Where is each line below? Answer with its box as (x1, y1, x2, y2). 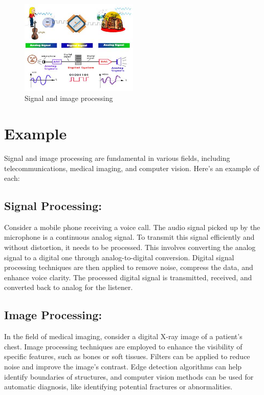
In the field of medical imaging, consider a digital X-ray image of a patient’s (4, 331, 243, 342)
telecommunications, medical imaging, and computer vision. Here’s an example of (4, 162, 259, 173)
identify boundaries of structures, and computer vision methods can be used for (4, 371, 254, 382)
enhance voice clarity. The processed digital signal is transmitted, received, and (4, 272, 252, 282)
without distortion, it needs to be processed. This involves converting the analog (4, 242, 256, 253)
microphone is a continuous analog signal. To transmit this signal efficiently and (4, 232, 255, 242)
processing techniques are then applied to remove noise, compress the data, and (4, 262, 253, 273)
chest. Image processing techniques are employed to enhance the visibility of (4, 341, 243, 351)
